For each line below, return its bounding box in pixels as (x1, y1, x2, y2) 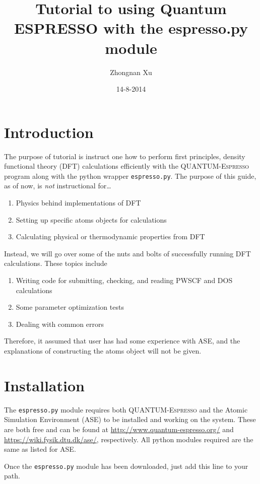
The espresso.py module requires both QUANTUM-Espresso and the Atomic (4, 404, 248, 414)
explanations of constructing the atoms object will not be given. (4, 345, 202, 356)
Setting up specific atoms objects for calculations (16, 214, 167, 225)
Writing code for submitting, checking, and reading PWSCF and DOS (16, 275, 233, 286)
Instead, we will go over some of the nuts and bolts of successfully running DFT (4, 248, 251, 258)
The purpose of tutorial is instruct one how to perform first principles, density (4, 151, 245, 161)
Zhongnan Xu (110, 66, 152, 77)
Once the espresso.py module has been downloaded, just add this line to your (4, 460, 248, 471)
